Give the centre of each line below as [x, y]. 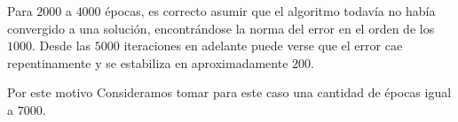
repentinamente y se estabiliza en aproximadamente [148, 62]
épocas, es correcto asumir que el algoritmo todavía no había [270, 11]
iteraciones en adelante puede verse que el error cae [263, 46]
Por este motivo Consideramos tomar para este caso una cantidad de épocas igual [229, 92]
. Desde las [62, 46]
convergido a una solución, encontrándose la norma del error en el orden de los [221, 28]
